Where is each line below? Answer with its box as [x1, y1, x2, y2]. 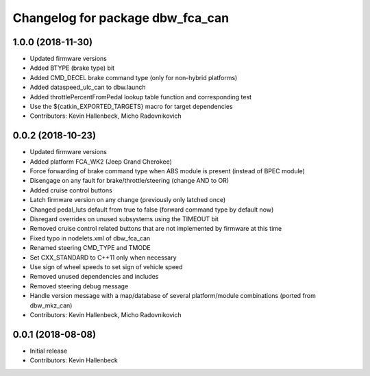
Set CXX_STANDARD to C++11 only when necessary [29, 253, 177, 262]
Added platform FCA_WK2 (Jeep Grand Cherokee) [29, 158, 173, 166]
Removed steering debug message [29, 281, 129, 290]
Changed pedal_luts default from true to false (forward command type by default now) [29, 205, 274, 214]
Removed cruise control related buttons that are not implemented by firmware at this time [29, 225, 282, 233]
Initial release [29, 347, 68, 355]
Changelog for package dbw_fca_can [12, 10, 230, 25]
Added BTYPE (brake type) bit [29, 64, 115, 72]
